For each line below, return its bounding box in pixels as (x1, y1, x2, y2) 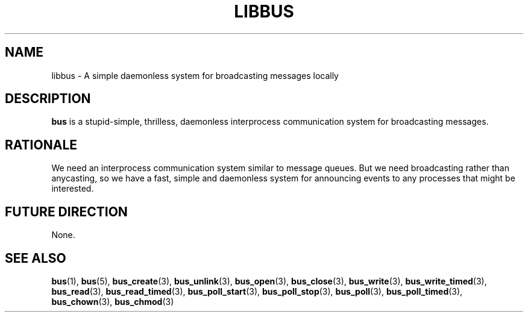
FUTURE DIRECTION (5, 204, 128, 219)
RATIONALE (5, 137, 78, 152)
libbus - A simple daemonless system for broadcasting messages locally (51, 70, 339, 81)
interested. (51, 183, 94, 194)
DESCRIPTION (5, 91, 91, 107)
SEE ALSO (5, 250, 66, 266)
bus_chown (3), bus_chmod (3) (51, 296, 174, 307)
